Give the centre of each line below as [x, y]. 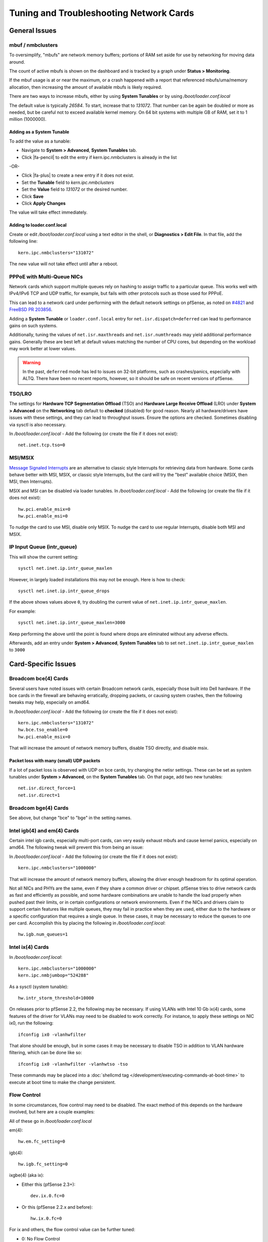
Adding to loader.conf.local [38, 225]
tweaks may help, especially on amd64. [50, 702]
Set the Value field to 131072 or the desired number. [75, 189]
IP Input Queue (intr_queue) [43, 547]
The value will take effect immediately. [48, 212]
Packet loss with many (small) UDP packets [55, 761]
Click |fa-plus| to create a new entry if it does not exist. [78, 175]
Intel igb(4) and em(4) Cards [44, 831]
